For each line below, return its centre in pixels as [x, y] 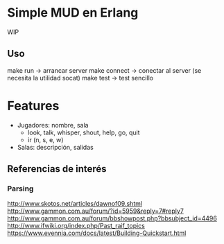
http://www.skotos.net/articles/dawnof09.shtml [75, 204]
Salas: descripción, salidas [55, 147]
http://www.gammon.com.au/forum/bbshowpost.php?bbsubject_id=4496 [112, 218]
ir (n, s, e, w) [45, 139]
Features [33, 106]
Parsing [20, 189]
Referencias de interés [57, 169]
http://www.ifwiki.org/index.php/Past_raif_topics [76, 226]
